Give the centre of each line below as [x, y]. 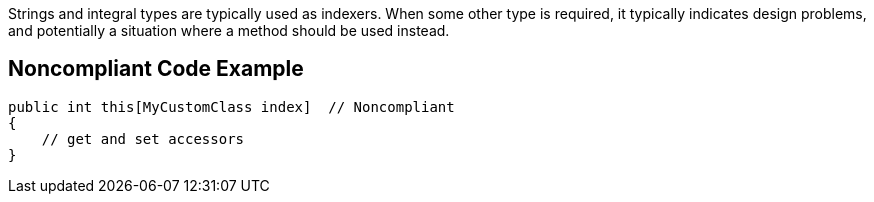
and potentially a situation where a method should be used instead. [229, 30]
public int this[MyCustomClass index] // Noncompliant [231, 106]
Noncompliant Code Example [156, 69]
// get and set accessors [143, 138]
